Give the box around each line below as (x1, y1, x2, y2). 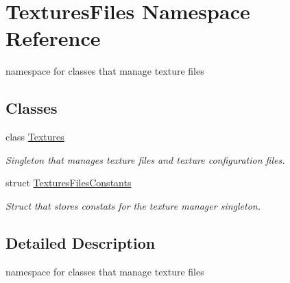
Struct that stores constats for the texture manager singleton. (5, 198, 261, 212)
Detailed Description (5, 232, 156, 253)
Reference (5, 24, 101, 52)
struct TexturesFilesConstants (5, 175, 132, 190)
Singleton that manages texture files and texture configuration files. (5, 152, 285, 167)
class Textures (5, 130, 64, 144)
